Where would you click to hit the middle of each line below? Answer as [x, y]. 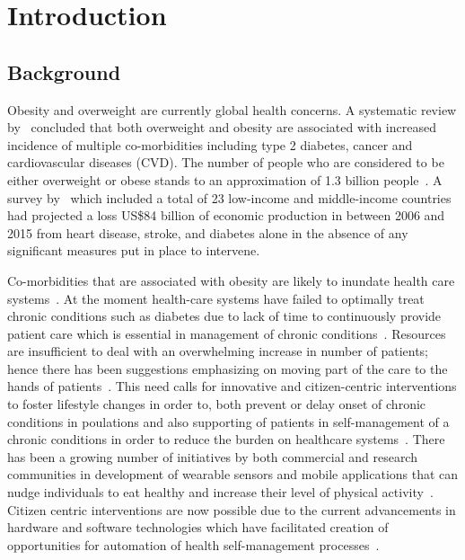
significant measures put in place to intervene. [134, 250]
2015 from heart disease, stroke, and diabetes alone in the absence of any [208, 232]
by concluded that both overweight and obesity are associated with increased [222, 127]
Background [64, 71]
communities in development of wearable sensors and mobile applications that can [233, 474]
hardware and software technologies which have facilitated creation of [198, 527]
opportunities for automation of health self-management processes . [193, 544]
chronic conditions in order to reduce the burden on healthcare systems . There [226, 439]
